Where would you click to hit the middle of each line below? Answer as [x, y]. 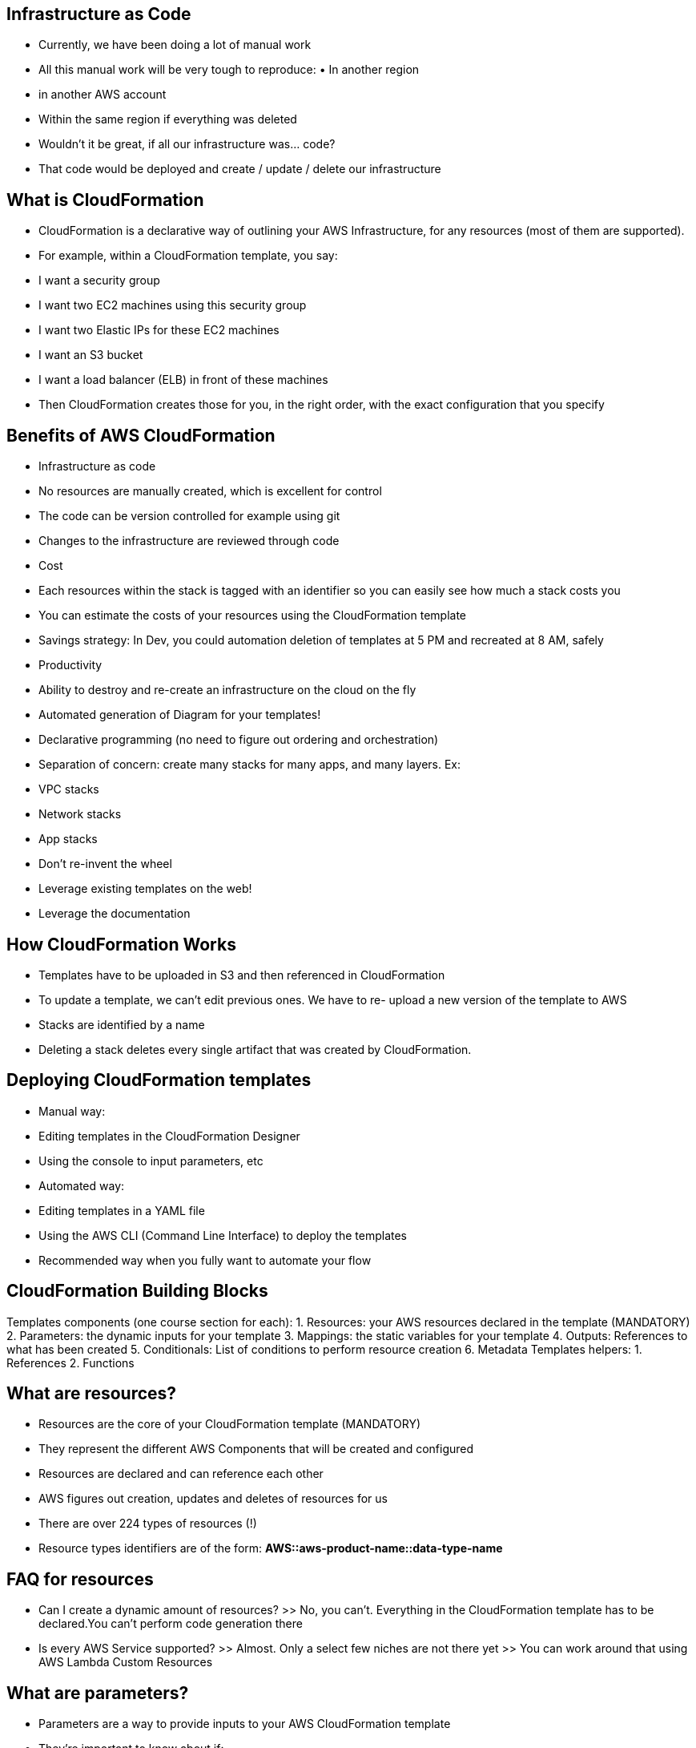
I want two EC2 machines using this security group [173, 305]
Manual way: [72, 1111]
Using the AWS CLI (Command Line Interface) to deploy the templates [223, 1235]
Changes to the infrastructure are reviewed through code [189, 541]
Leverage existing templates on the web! [145, 889]
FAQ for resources [80, 1579]
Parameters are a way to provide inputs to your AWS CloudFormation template [245, 1724]
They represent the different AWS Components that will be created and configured [256, 1449]
